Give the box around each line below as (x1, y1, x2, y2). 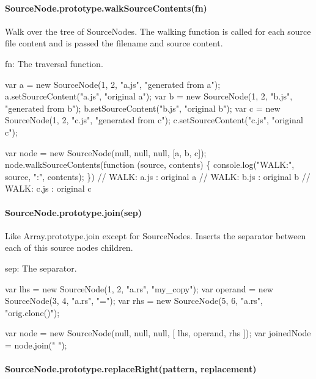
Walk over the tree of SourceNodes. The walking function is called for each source (5, 24, 311, 37)
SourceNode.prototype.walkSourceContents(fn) (5, 1, 207, 14)
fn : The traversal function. (5, 57, 103, 70)
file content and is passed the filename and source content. (5, 37, 223, 49)
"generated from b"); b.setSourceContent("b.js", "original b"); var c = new (5, 101, 281, 114)
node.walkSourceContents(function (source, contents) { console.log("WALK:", (5, 158, 295, 171)
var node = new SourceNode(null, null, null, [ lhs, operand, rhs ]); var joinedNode (5, 327, 311, 339)
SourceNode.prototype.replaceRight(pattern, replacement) (5, 363, 257, 375)
